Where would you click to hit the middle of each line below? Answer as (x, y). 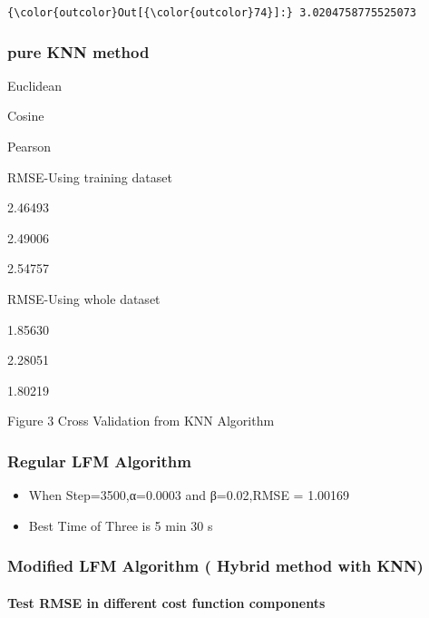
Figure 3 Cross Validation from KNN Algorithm (141, 421)
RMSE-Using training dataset (90, 177)
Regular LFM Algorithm (99, 461)
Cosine (26, 116)
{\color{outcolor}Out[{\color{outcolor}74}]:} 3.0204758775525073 (212, 13)
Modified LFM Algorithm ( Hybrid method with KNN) (215, 566)
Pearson (29, 147)
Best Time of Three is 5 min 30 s (121, 525)
